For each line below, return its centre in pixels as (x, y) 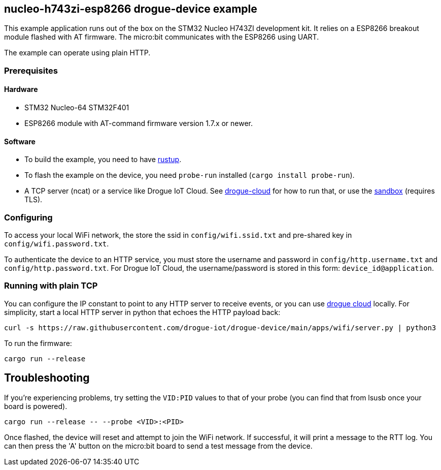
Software (20, 141)
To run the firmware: (38, 343)
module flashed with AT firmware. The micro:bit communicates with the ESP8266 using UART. (162, 37)
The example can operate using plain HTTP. (77, 53)
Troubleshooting (47, 378)
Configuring (28, 217)
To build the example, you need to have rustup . (103, 160)
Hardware (21, 89)
